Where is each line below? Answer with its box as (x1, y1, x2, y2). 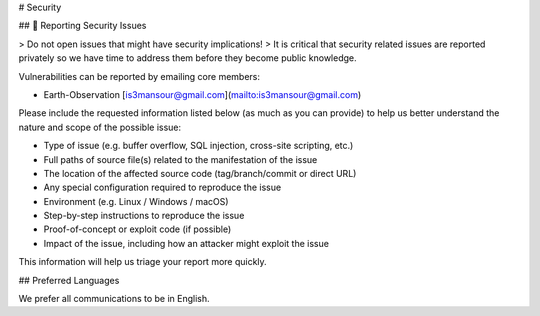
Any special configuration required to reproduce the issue (43, 181, 282, 194)
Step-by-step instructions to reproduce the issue (43, 210, 245, 222)
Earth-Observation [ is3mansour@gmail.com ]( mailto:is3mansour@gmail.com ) (43, 88, 362, 100)
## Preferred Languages (18, 274, 120, 286)
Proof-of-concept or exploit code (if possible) (43, 223, 232, 235)
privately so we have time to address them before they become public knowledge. (18, 52, 357, 64)
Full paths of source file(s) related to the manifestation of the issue (43, 153, 318, 165)
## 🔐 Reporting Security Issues (18, 20, 147, 32)
